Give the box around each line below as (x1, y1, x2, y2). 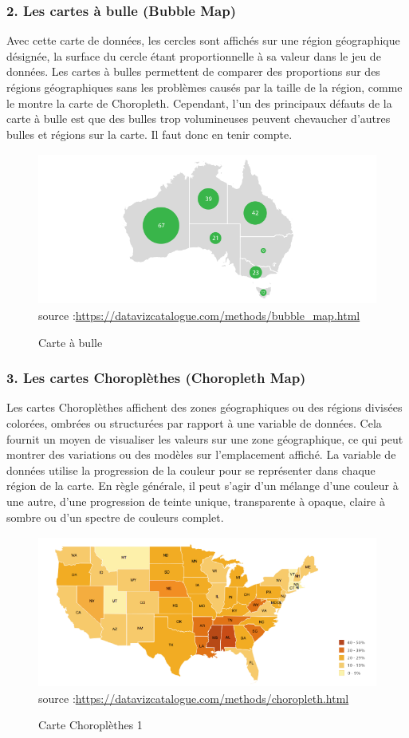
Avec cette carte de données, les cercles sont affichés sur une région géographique (6, 32, 400, 49)
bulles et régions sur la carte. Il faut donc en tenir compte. (6, 125, 293, 142)
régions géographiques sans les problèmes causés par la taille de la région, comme (6, 79, 403, 95)
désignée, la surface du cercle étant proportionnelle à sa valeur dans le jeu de (6, 47, 381, 64)
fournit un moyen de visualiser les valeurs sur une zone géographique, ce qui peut (6, 430, 403, 447)
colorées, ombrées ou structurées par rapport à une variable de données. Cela (6, 414, 382, 431)
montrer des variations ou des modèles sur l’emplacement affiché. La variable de (6, 446, 396, 463)
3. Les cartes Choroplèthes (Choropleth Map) (6, 368, 306, 388)
